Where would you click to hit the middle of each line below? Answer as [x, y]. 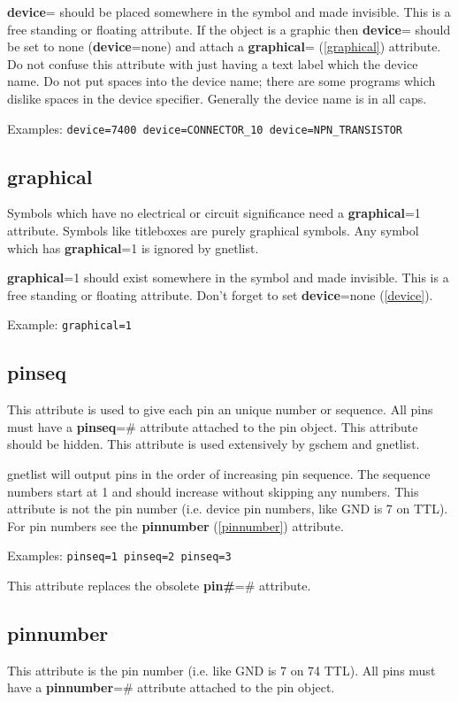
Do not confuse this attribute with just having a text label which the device [213, 63]
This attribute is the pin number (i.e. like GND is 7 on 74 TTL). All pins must [221, 670]
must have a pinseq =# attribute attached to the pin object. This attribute [213, 426]
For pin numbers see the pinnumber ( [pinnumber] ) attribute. [176, 525]
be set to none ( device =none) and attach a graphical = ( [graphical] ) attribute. [224, 46]
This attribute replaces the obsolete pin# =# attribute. [159, 586]
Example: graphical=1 [69, 324]
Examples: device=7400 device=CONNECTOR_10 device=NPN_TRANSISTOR [205, 128]
